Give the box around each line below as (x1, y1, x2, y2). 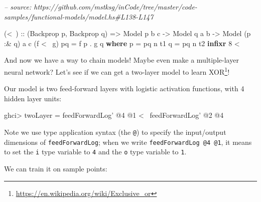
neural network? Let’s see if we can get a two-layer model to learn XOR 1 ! (4, 65, 230, 77)
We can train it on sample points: (4, 163, 107, 173)
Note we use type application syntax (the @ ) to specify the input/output (4, 127, 226, 137)
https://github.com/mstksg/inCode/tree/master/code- (34, 2, 197, 12)
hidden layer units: (4, 93, 62, 103)
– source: (4, 2, 32, 12)
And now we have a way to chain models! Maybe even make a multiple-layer (4, 55, 239, 65)
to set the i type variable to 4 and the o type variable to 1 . (4, 146, 187, 157)
